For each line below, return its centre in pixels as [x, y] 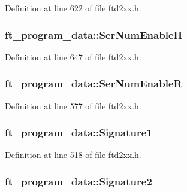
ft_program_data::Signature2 [79, 181]
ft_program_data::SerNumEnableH [94, 34]
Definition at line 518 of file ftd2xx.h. [73, 155]
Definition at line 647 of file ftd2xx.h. [73, 57]
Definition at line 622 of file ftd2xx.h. [73, 8]
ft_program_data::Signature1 [79, 132]
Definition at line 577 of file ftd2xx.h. [73, 106]
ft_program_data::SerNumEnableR [93, 83]
